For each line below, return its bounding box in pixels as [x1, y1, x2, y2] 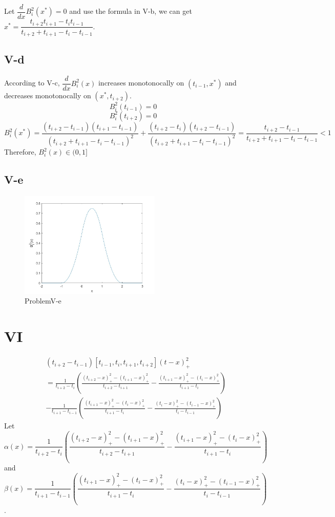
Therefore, [4, 146, 36, 157]
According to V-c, [4, 77, 60, 88]
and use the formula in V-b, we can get [69, 6, 192, 16]
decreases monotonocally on [4, 90, 91, 101]
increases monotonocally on [98, 77, 184, 88]
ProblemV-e [25, 295, 61, 306]
